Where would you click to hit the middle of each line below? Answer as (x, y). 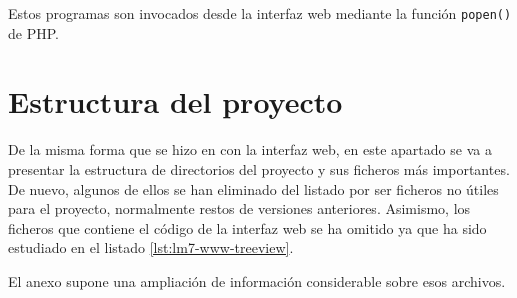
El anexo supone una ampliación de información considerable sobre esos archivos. (257, 280)
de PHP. (33, 32)
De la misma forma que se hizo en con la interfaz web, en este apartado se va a (250, 149)
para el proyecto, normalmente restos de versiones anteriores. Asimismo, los (239, 208)
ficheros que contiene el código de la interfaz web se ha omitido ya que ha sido (247, 227)
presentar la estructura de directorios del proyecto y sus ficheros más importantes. (259, 168)
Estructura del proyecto (175, 101)
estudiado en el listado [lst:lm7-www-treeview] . (151, 247)
